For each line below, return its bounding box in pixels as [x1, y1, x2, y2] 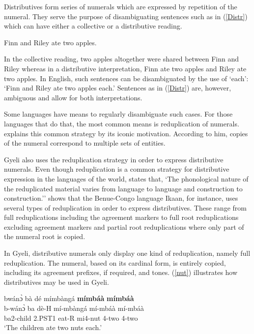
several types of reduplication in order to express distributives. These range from [4, 202, 247, 213]
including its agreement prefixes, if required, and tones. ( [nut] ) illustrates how [4, 267, 238, 277]
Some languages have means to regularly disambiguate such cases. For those [4, 109, 233, 119]
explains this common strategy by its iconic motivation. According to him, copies [4, 128, 248, 138]
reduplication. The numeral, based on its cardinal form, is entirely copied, [4, 257, 226, 268]
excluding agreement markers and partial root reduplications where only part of [4, 221, 244, 232]
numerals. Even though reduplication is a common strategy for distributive [4, 164, 229, 174]
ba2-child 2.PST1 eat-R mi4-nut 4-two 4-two [4, 312, 138, 323]
